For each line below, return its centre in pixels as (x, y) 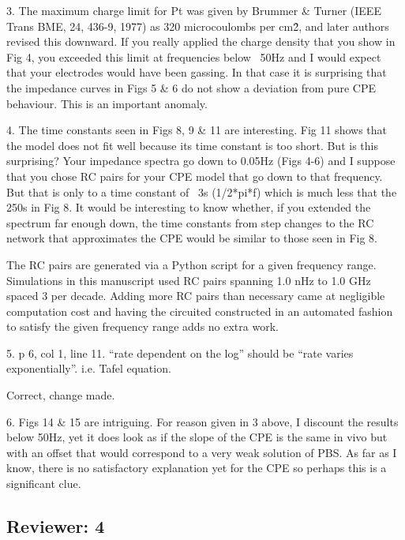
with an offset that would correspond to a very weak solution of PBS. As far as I (202, 452)
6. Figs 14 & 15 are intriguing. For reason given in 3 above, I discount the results (202, 421)
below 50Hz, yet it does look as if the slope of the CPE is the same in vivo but (197, 437)
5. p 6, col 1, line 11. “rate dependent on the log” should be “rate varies (180, 352)
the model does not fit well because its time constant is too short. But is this (192, 145)
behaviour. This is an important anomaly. (107, 103)
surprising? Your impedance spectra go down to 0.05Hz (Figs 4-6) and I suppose (201, 161)
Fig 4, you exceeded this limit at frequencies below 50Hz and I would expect (194, 56)
